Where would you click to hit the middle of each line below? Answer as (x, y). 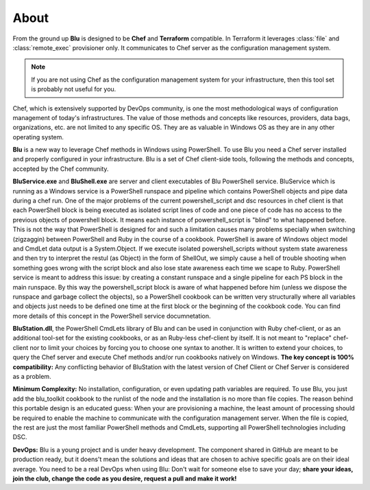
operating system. (38, 137)
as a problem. (32, 377)
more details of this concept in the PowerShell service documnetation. (112, 316)
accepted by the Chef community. (61, 169)
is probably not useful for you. (74, 89)
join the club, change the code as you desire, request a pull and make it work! (125, 478)
